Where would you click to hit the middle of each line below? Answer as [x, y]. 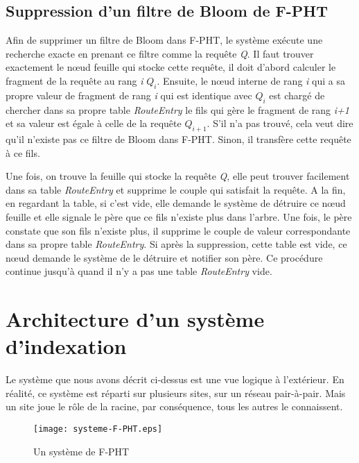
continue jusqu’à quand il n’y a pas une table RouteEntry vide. [139, 271]
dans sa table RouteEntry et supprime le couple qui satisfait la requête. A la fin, [176, 189]
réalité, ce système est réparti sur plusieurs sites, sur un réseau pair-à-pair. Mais [176, 393]
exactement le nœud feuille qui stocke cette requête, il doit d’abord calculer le [171, 67]
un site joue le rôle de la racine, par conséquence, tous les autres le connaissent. [174, 406]
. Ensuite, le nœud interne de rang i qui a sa [251, 80]
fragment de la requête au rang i [75, 80]
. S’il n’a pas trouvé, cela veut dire [280, 123]
